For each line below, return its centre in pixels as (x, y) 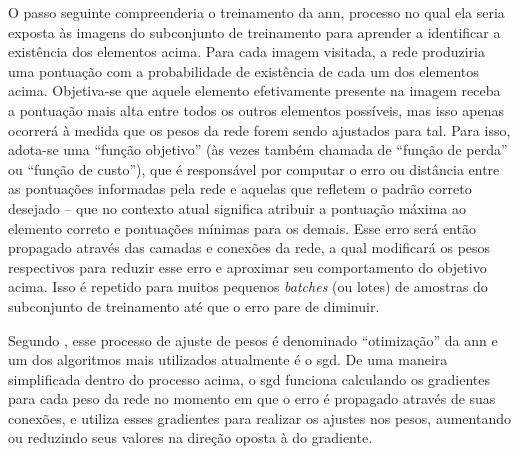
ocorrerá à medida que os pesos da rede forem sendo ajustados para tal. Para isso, (259, 129)
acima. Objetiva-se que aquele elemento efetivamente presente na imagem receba (254, 90)
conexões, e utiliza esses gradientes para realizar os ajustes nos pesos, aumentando (259, 417)
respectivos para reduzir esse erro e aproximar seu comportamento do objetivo (247, 266)
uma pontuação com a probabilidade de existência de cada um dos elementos (243, 70)
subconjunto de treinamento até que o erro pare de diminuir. (194, 305)
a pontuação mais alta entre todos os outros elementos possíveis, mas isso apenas (256, 109)
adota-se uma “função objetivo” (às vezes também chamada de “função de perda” (258, 149)
